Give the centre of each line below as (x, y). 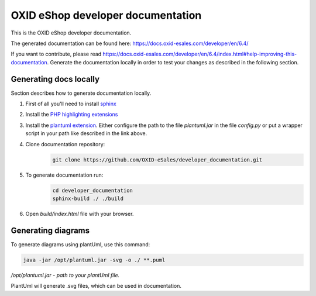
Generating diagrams (50, 230)
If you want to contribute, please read (56, 54)
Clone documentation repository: (65, 144)
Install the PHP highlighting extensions (72, 115)
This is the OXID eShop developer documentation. (71, 33)
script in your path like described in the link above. (86, 133)
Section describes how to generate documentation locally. (81, 93)
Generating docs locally (55, 79)
